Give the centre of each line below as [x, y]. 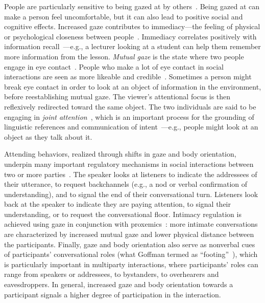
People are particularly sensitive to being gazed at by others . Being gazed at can [132, 6]
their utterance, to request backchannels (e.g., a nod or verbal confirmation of [126, 184]
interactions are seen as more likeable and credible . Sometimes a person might [128, 77]
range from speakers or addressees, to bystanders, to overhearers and [112, 274]
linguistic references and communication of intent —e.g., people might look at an [131, 127]
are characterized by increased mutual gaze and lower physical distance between [129, 234]
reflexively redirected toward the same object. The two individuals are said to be [130, 106]
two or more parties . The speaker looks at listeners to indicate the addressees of [131, 174]
